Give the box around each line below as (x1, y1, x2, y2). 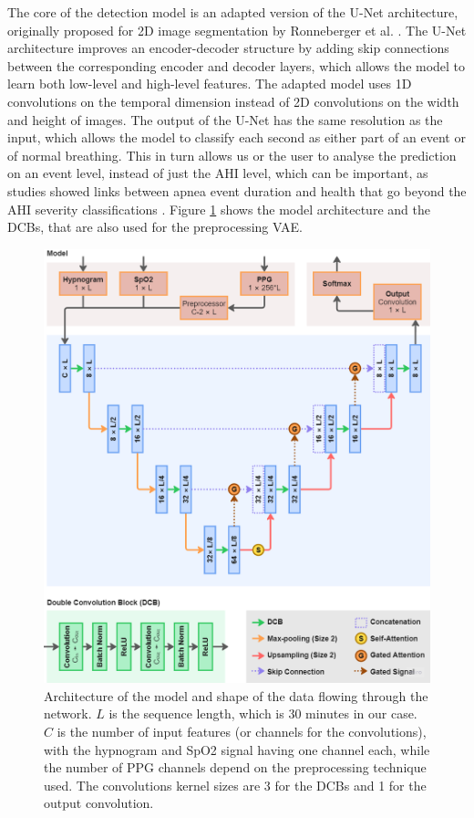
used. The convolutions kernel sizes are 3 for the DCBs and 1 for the (44, 775, 427, 794)
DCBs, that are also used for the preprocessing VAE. (7, 217, 303, 236)
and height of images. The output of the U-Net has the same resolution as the (7, 110, 443, 129)
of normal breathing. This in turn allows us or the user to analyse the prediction (7, 145, 457, 164)
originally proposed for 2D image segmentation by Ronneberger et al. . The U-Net (7, 20, 467, 39)
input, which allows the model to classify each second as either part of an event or (7, 128, 466, 147)
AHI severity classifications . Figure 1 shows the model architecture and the (7, 199, 430, 218)
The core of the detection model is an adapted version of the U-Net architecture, (7, 3, 459, 21)
